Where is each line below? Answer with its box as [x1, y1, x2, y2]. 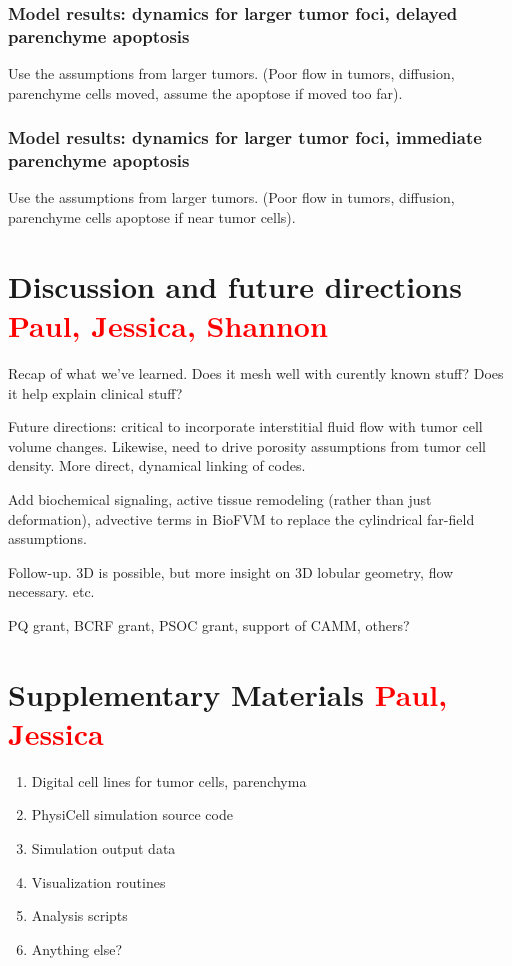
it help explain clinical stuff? [8, 382, 183, 403]
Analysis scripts [31, 905, 128, 926]
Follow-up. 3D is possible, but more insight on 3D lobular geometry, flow [8, 561, 454, 582]
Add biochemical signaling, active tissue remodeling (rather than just [8, 488, 432, 509]
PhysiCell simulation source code [31, 804, 233, 825]
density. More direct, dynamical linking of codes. [8, 455, 306, 476]
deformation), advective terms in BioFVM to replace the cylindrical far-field [8, 508, 475, 529]
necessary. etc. [8, 581, 95, 602]
